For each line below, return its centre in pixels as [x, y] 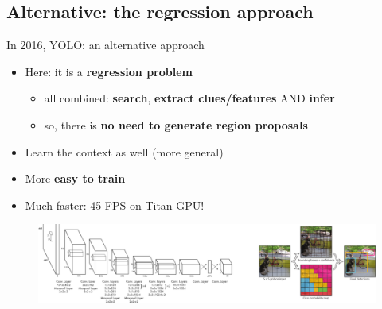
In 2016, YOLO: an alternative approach [105, 45]
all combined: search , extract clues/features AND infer [189, 98]
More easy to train [75, 178]
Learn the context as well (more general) [124, 151]
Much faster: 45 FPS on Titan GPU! [115, 205]
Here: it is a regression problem [109, 71]
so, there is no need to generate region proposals [176, 124]
